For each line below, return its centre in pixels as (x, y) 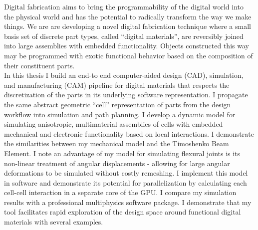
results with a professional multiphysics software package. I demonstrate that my (128, 202)
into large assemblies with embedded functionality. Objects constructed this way (127, 46)
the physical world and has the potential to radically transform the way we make (128, 16)
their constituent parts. (39, 65)
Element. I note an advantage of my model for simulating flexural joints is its (122, 153)
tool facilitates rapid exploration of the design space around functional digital (123, 212)
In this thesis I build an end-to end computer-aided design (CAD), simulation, (124, 75)
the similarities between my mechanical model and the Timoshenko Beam (117, 143)
